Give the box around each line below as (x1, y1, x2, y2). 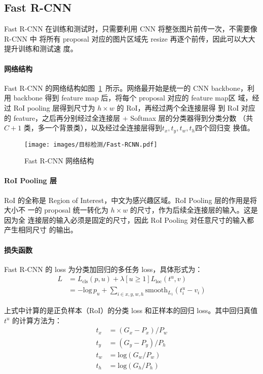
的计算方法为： (12, 315, 62, 325)
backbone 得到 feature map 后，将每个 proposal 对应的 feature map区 (13, 92, 236, 103)
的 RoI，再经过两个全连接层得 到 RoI (117, 102, 239, 113)
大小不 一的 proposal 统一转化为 (4, 205, 108, 215)
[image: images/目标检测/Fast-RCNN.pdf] (24, 141, 158, 148)
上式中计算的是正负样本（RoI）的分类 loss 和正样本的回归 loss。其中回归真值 (4, 305, 258, 316)
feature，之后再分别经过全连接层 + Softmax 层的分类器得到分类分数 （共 (13, 112, 253, 123)
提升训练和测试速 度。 (4, 43, 78, 54)
